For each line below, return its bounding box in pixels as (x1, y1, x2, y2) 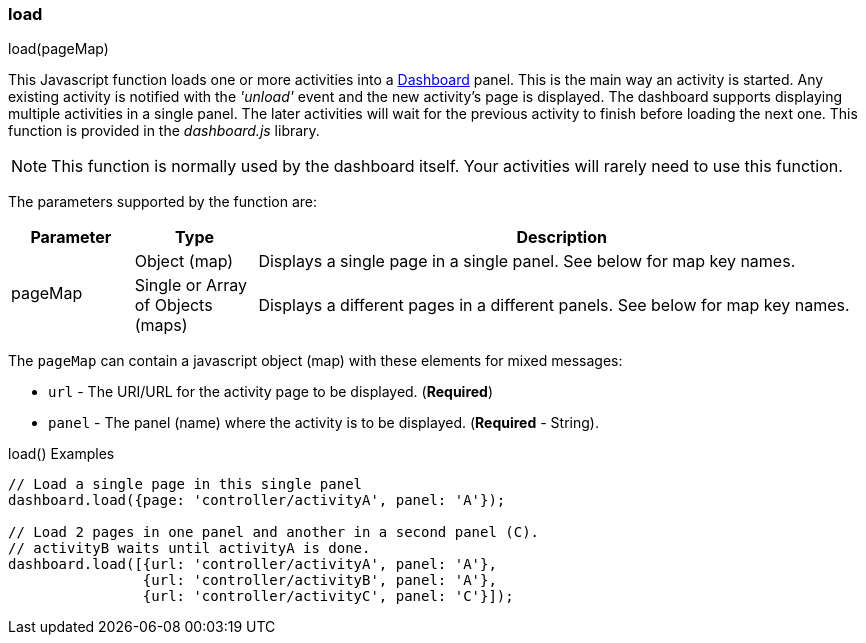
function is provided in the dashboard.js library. (8, 122, 320, 140)
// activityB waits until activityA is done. (8, 540, 371, 557)
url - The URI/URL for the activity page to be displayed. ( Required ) (48, 383, 494, 401)
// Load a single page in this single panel (8, 476, 363, 493)
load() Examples (8, 445, 115, 463)
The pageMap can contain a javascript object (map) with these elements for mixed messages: (8, 352, 623, 370)
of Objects (134, 295, 213, 316)
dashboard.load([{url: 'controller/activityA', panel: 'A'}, (8, 556, 497, 573)
